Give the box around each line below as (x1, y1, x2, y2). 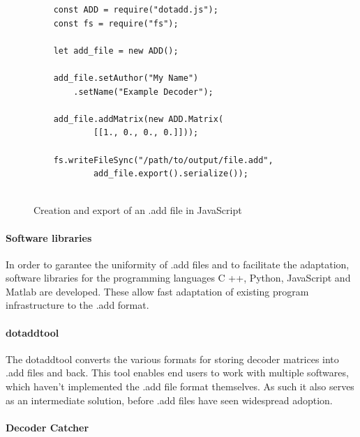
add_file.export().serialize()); (93, 169, 248, 179)
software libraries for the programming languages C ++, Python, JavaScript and (6, 270, 351, 285)
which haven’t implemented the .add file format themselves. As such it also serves (6, 379, 354, 394)
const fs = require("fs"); (53, 18, 179, 29)
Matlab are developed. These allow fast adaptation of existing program (6, 284, 309, 298)
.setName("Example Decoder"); (73, 86, 213, 97)
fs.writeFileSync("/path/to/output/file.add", (53, 155, 273, 165)
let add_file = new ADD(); (53, 45, 179, 56)
